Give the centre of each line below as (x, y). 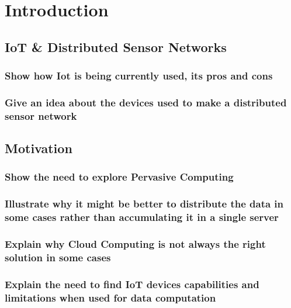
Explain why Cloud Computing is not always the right (135, 244)
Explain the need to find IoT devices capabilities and (132, 284)
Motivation (39, 148)
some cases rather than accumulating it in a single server (142, 217)
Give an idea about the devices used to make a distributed (146, 102)
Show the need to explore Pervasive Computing (119, 177)
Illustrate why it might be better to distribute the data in (144, 204)
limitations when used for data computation (110, 297)
